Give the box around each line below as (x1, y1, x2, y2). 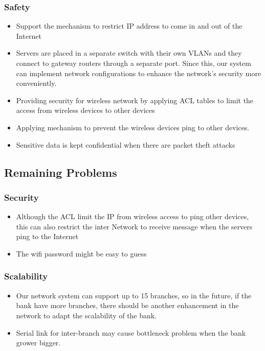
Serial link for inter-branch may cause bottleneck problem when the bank (16, 327, 246, 338)
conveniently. (16, 78, 57, 88)
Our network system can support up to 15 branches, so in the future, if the (16, 290, 252, 300)
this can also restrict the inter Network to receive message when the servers (16, 221, 253, 231)
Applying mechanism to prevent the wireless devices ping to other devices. (16, 122, 250, 132)
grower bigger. (16, 337, 61, 348)
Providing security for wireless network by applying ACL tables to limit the (16, 95, 254, 105)
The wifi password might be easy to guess (16, 248, 147, 259)
